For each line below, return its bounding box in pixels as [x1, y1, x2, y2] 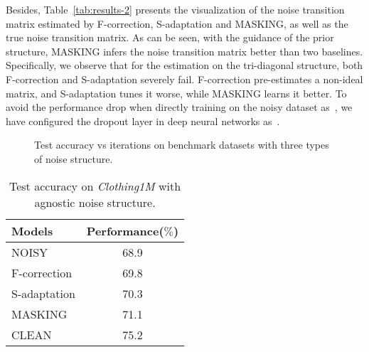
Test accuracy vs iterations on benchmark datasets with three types [34, 137, 329, 152]
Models [11, 222, 53, 239]
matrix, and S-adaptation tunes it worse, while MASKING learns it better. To [6, 85, 347, 100]
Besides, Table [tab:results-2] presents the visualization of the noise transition [6, 2, 345, 16]
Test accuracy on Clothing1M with [9, 177, 181, 194]
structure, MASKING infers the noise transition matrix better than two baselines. [6, 43, 363, 58]
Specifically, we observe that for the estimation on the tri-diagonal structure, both [6, 58, 363, 73]
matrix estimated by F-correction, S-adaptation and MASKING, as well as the [6, 16, 348, 31]
